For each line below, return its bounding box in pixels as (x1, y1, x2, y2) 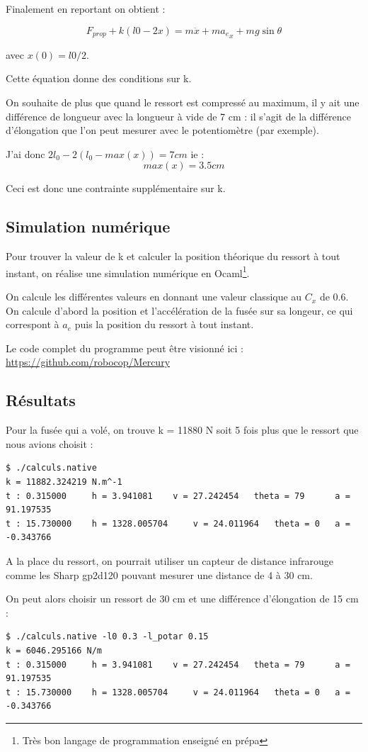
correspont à (6, 317, 59, 332)
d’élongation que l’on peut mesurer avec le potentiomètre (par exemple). (6, 123, 319, 138)
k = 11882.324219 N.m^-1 (6, 477, 122, 487)
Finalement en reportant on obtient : (6, 1, 166, 16)
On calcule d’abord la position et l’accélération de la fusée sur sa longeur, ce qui (6, 303, 353, 318)
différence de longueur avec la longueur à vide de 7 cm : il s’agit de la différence (6, 108, 351, 123)
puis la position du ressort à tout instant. (74, 317, 254, 332)
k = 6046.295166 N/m (6, 645, 103, 656)
